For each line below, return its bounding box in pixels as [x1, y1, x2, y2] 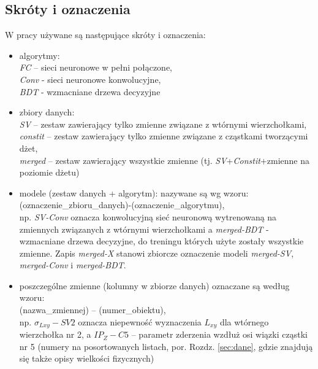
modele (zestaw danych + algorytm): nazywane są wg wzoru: [19, 186, 249, 199]
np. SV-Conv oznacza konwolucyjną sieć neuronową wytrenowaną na [19, 210, 277, 223]
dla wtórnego [219, 315, 269, 328]
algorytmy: [19, 49, 60, 61]
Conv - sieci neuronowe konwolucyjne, [19, 72, 161, 85]
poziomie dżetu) [19, 166, 80, 179]
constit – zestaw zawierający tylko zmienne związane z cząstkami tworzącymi [19, 130, 308, 142]
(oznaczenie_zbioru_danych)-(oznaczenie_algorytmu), [19, 198, 225, 211]
